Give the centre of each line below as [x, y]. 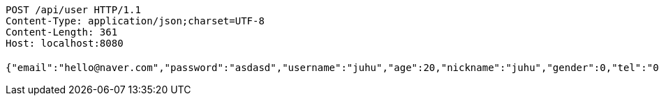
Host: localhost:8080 [65, 43]
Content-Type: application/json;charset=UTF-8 [135, 21]
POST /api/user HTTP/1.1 [73, 10]
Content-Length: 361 [62, 32]
